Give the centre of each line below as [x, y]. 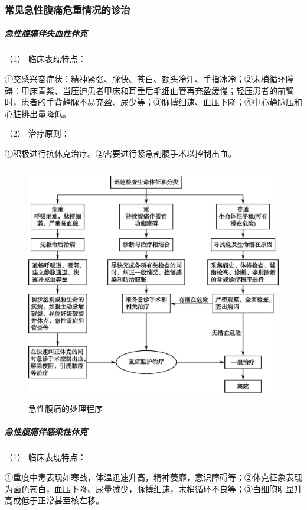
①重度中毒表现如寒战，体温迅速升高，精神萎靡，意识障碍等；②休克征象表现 [153, 477]
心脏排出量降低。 [38, 113]
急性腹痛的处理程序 [66, 409]
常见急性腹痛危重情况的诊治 [68, 9]
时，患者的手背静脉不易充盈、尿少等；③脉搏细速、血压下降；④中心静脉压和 [153, 102]
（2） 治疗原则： [37, 133]
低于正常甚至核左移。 [62, 500]
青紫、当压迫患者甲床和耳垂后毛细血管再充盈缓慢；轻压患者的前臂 [166, 90]
